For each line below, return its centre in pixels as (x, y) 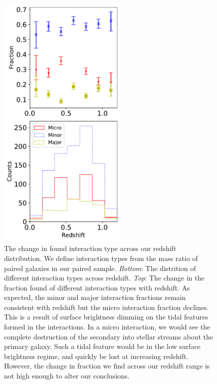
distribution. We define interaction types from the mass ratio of (101, 258)
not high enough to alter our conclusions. (67, 376)
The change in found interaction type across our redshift (90, 248)
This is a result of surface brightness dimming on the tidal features (106, 317)
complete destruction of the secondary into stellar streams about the (108, 336)
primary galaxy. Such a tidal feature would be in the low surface (102, 346)
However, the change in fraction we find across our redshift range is (107, 366)
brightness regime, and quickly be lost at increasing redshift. (96, 356)
